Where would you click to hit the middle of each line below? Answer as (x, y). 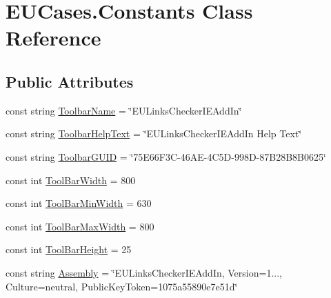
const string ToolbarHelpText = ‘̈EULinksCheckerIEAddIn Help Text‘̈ (154, 133)
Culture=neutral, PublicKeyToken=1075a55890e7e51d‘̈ (122, 286)
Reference (53, 38)
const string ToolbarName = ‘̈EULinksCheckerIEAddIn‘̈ (124, 110)
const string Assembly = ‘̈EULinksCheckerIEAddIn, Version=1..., (144, 272)
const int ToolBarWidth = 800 (71, 180)
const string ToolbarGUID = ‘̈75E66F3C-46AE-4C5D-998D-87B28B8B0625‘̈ (166, 156)
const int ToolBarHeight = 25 (69, 249)
